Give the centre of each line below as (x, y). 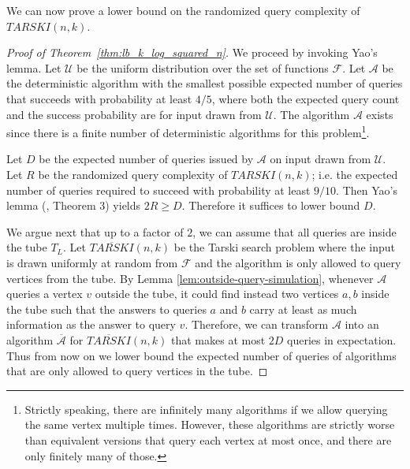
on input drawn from (321, 159)
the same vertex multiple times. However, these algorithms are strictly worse (210, 424)
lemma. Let (34, 67)
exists (380, 114)
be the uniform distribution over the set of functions (203, 67)
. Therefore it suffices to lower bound (271, 205)
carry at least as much (303, 309)
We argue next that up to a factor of (95, 231)
